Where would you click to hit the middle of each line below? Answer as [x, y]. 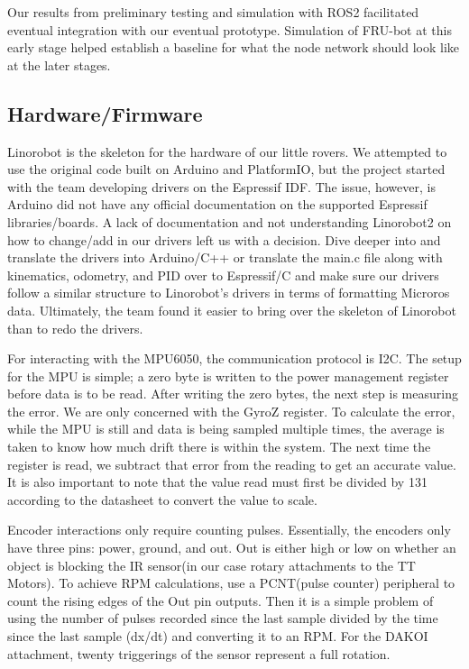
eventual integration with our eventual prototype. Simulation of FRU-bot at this [230, 29]
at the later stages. [59, 64]
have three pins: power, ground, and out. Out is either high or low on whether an [232, 548]
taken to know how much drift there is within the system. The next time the [219, 447]
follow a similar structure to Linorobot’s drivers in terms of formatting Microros [229, 293]
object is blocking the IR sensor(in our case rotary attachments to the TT [212, 565]
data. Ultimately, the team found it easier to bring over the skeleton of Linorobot [232, 310]
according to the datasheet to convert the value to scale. [162, 499]
